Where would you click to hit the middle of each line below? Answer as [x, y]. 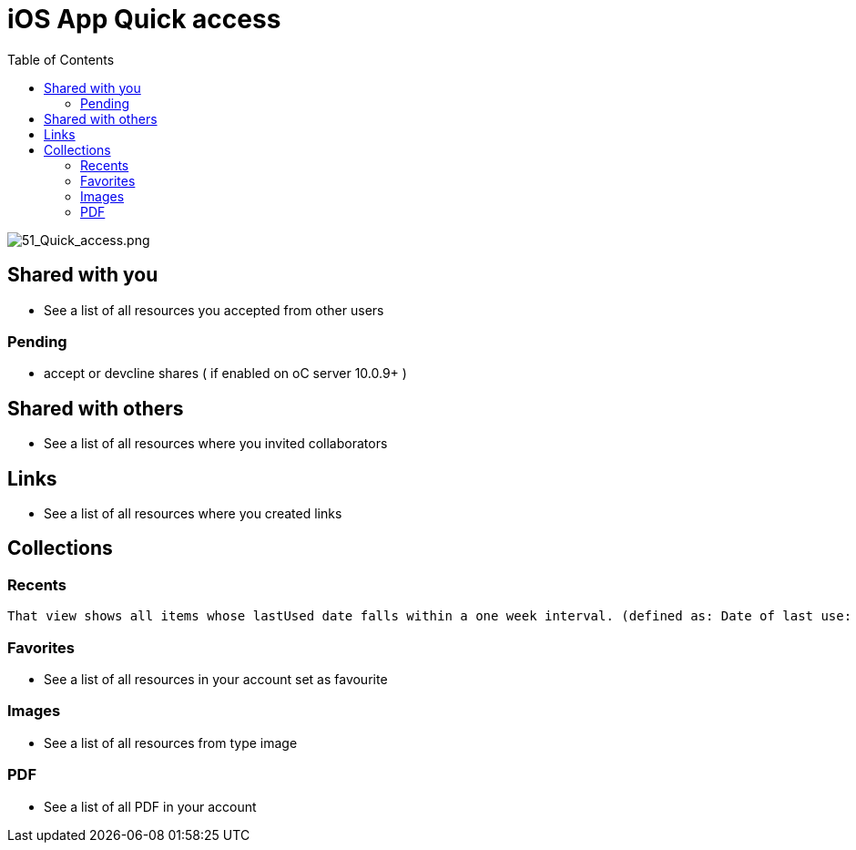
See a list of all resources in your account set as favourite [216, 679]
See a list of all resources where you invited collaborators [216, 444]
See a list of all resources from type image [171, 742]
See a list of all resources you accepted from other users [214, 310]
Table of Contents [61, 59]
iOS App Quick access [144, 19]
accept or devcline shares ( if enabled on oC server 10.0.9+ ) [225, 374]
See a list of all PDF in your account [150, 806]
